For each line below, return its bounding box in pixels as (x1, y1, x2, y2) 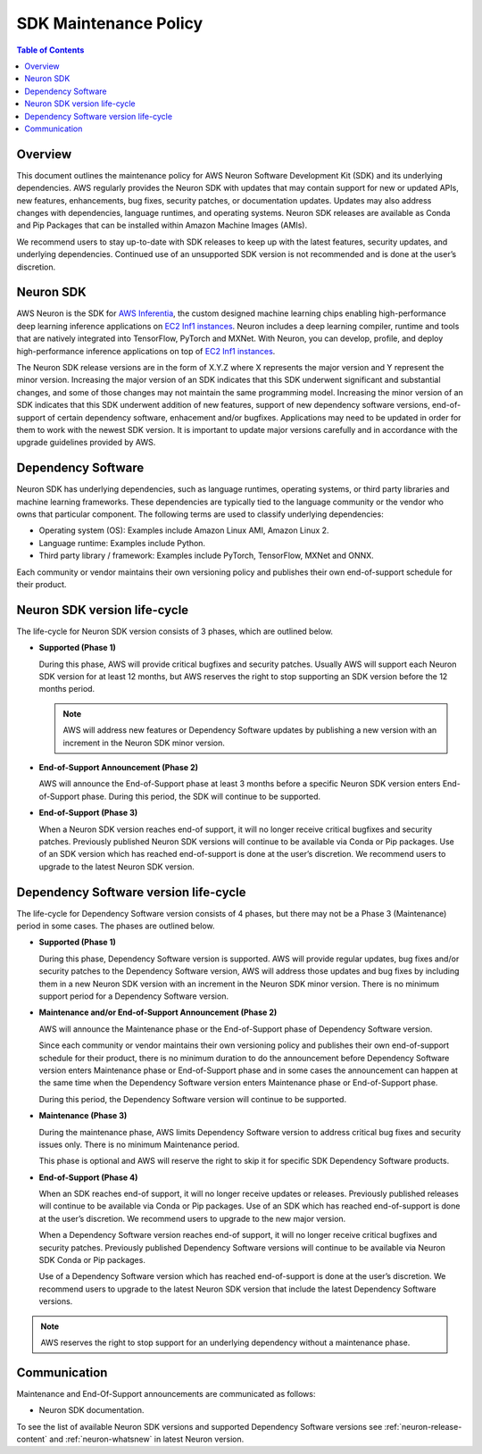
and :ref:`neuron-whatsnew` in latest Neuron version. (49, 1433, 245, 1445)
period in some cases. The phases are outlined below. (16, 920, 215, 932)
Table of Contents (16, 45, 85, 55)
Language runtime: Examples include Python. (38, 537, 205, 548)
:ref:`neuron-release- (384, 1421, 462, 1432)
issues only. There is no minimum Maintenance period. (38, 1139, 240, 1150)
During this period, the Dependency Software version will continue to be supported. (38, 1093, 347, 1104)
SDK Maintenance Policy (16, 13, 204, 33)
